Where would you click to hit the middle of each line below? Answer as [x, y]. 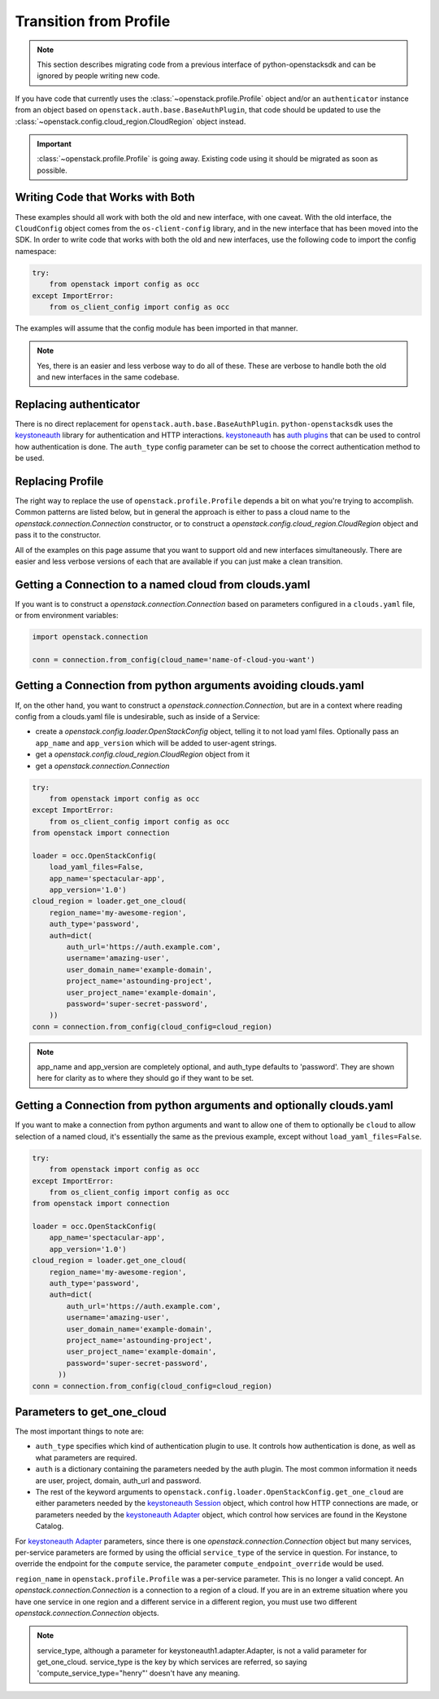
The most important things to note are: [79, 1431]
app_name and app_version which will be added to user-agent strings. [156, 743]
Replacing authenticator [78, 404]
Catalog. [50, 1526]
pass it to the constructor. [58, 535]
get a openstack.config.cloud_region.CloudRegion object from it [143, 754]
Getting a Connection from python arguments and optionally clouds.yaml [204, 1106]
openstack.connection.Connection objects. [87, 1613]
